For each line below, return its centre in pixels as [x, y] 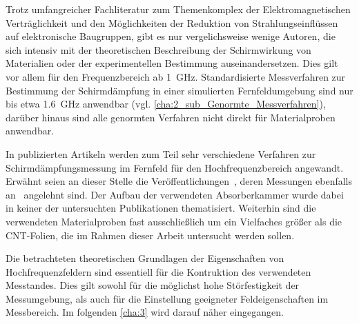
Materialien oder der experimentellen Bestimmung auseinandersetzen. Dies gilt [172, 63]
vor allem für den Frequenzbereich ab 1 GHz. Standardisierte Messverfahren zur [176, 76]
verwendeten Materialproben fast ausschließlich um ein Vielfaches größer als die [174, 221]
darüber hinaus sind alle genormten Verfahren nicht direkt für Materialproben [171, 117]
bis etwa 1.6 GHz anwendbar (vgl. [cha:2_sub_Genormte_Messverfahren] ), [166, 104]
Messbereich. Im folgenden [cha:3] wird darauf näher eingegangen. [145, 312]
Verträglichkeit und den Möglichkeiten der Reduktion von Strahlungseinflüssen [172, 22]
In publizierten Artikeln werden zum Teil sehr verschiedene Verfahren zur [161, 153]
